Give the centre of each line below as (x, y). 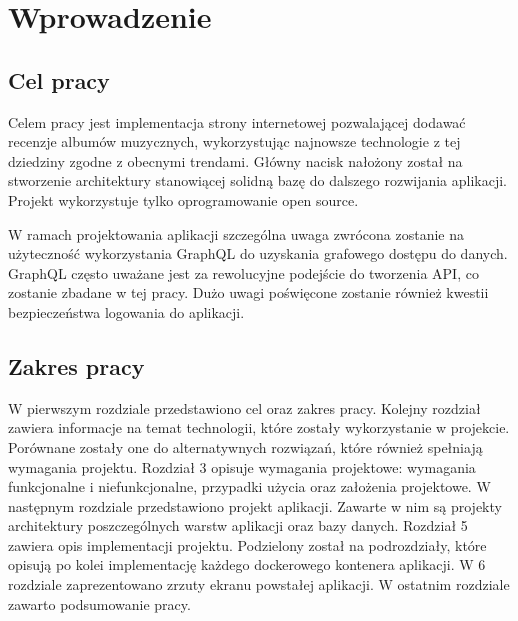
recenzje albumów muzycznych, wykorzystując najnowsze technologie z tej (234, 141)
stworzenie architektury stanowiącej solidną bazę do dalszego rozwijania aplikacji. (258, 180)
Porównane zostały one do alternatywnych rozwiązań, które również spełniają (245, 446)
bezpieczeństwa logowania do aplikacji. (126, 311)
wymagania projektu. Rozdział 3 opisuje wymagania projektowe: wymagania (242, 466)
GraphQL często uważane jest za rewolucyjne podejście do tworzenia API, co (243, 272)
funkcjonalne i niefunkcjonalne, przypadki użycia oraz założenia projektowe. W (249, 486)
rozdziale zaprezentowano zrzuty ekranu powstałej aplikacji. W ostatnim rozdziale (259, 584)
